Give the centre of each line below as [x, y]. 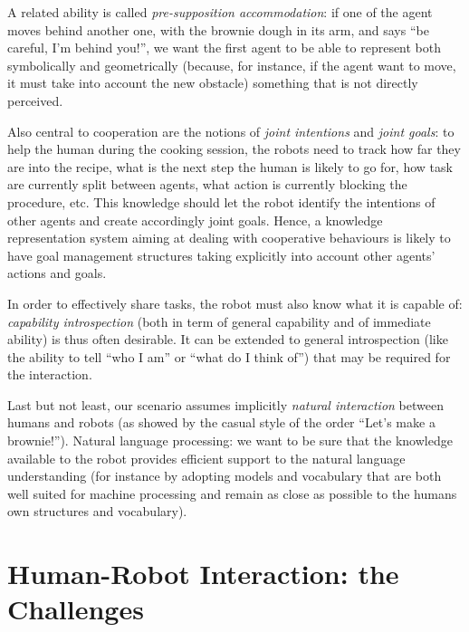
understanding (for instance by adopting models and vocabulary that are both [225, 476]
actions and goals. [57, 273]
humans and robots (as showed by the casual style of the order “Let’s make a [221, 422]
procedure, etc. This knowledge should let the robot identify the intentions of [221, 201]
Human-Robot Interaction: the [203, 574]
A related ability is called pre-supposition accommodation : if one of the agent [220, 12]
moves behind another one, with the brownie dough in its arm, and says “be [218, 29]
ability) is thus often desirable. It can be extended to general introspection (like [228, 339]
